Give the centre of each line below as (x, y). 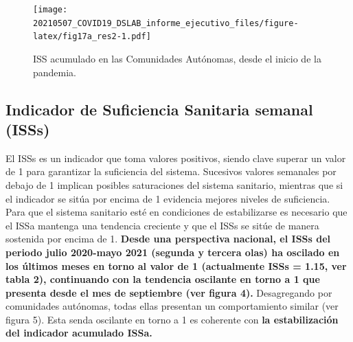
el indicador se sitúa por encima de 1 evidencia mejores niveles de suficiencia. (168, 198)
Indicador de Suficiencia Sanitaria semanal (159, 109)
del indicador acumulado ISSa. (79, 333)
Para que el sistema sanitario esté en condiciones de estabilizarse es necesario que (176, 212)
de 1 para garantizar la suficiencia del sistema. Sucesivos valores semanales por (171, 171)
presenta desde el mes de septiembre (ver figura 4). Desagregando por (169, 292)
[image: (50, 10)
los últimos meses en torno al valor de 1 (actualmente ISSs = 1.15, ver (176, 265)
